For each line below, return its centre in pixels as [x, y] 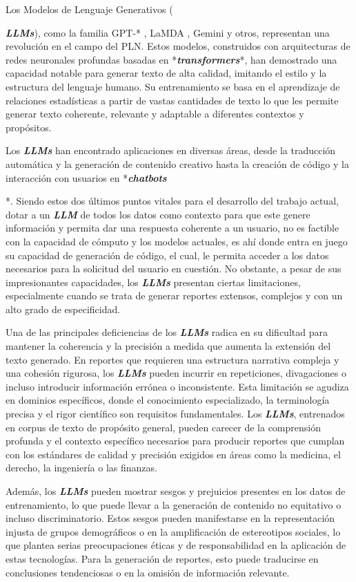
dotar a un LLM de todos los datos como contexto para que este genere [158, 214]
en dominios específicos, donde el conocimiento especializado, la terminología [168, 400]
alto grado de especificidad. [63, 309]
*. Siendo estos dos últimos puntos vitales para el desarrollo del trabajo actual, [172, 201]
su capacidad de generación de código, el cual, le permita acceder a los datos [167, 255]
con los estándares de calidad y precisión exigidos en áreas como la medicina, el [173, 454]
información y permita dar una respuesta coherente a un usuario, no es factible [172, 228]
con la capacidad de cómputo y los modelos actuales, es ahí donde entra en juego [177, 241]
